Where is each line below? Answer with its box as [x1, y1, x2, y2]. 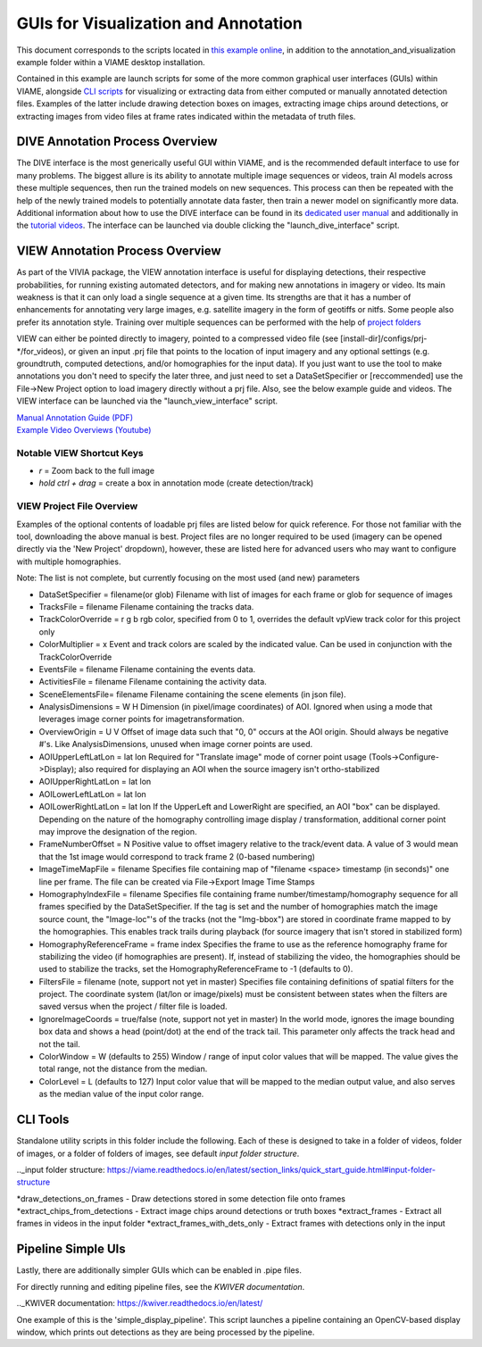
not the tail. [38, 1038, 80, 1049]
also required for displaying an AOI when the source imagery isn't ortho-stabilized [78, 764, 380, 775]
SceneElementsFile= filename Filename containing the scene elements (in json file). [38, 688, 347, 700]
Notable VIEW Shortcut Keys [16, 446, 145, 459]
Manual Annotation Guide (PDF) [16, 412, 134, 423]
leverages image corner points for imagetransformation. [38, 714, 245, 725]
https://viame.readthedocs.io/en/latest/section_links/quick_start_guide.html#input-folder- [107, 1164, 436, 1175]
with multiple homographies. [16, 556, 121, 567]
